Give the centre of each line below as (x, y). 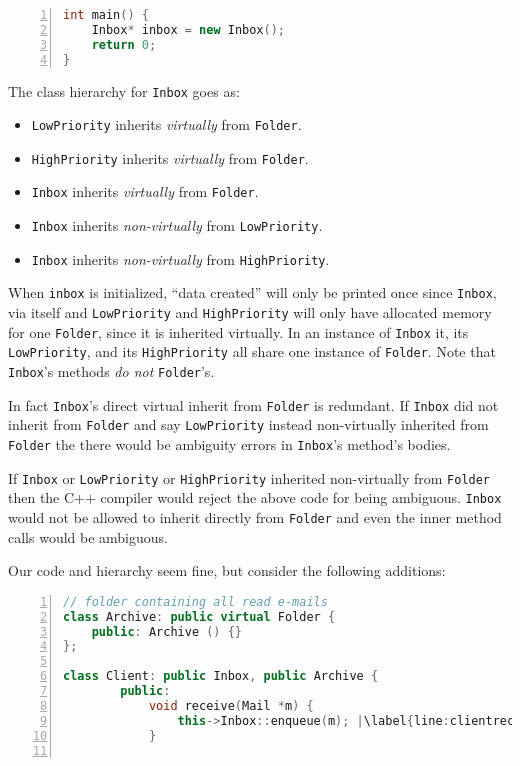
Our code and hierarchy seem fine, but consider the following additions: (227, 570)
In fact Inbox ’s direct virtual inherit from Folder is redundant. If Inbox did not (253, 404)
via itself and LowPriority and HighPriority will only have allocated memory (250, 312)
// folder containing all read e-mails (195, 601)
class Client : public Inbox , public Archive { (221, 676)
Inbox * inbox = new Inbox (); (188, 29)
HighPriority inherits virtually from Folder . (170, 157)
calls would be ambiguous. (88, 536)
